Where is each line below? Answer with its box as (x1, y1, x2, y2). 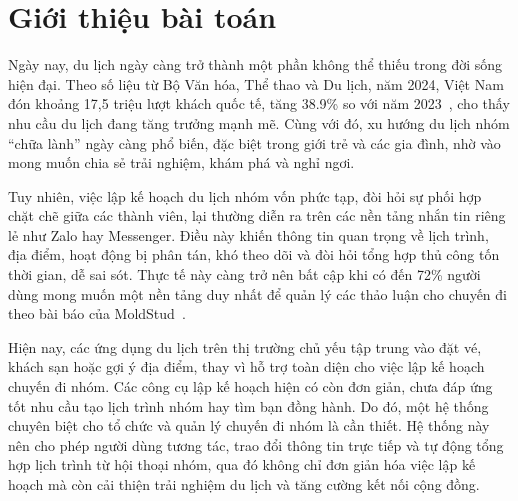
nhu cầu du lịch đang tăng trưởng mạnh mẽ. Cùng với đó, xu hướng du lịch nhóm (8, 112, 510, 133)
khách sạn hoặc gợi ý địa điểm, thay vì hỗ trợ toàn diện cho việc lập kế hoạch (8, 356, 485, 377)
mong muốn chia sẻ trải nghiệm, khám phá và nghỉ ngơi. (8, 152, 355, 173)
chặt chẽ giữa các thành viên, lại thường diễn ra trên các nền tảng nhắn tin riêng (8, 205, 506, 226)
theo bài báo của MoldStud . (8, 303, 186, 324)
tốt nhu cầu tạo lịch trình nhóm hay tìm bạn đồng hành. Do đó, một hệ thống (8, 395, 489, 416)
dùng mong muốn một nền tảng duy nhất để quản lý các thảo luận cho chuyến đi (8, 283, 507, 304)
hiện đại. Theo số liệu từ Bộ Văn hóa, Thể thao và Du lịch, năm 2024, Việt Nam (8, 73, 504, 94)
